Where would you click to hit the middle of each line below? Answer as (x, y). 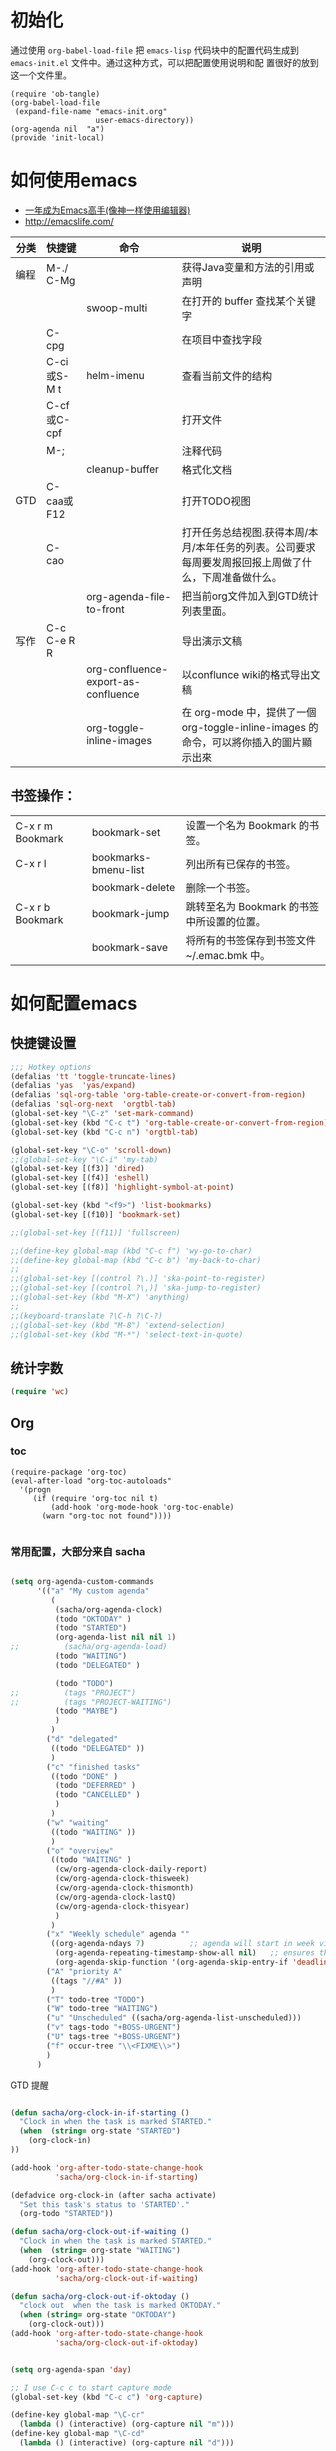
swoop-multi (117, 308)
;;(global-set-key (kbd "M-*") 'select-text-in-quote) (127, 1334)
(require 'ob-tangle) (55, 94)
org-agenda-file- (129, 596)
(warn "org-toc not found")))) (106, 1516)
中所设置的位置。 (226, 921)
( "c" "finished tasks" (93, 1767)
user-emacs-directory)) (145, 120)
